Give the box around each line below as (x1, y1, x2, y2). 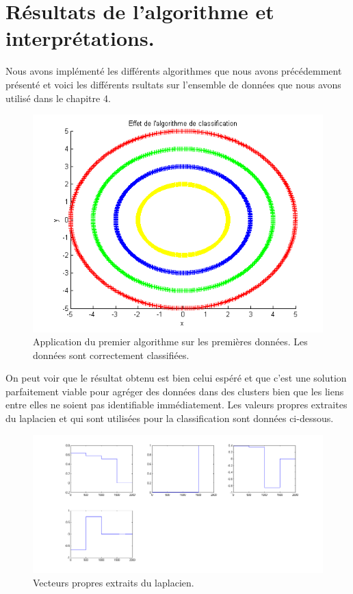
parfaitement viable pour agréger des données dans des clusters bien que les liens (5, 384, 344, 398)
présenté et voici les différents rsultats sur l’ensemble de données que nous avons (5, 77, 341, 91)
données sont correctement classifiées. (33, 347, 189, 362)
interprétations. (5, 24, 155, 52)
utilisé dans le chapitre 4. (5, 90, 111, 105)
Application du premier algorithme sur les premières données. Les (33, 334, 308, 349)
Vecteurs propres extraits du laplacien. (33, 575, 194, 589)
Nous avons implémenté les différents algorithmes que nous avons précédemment (5, 64, 342, 78)
